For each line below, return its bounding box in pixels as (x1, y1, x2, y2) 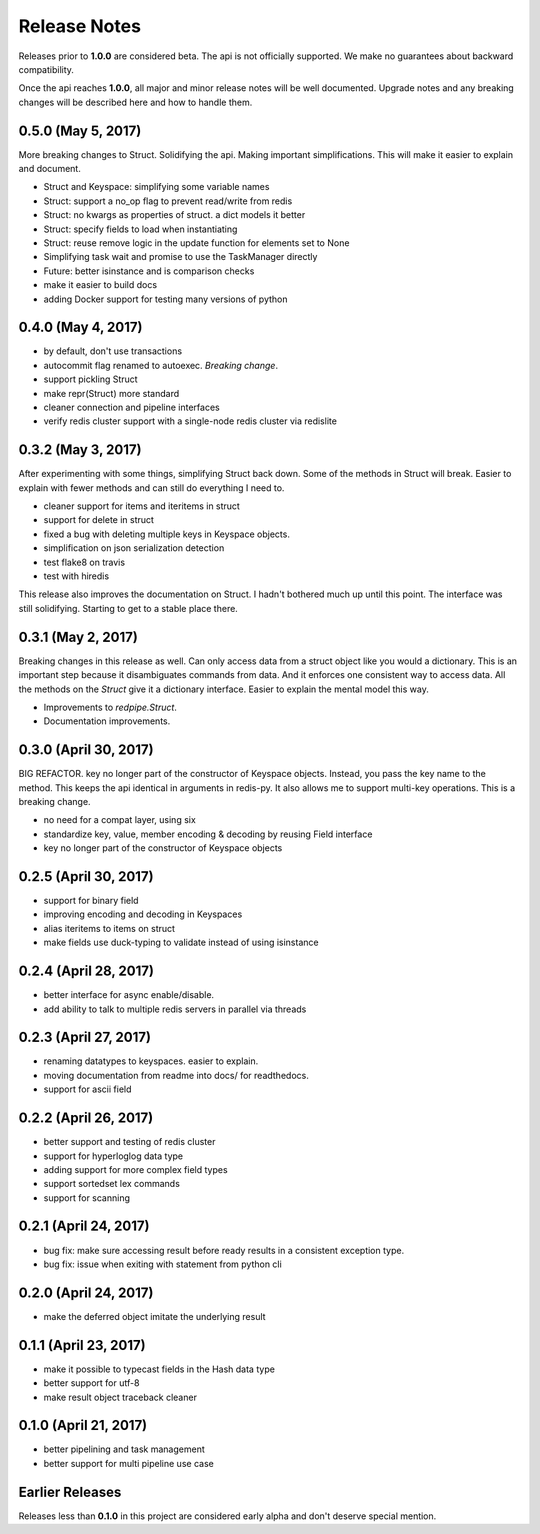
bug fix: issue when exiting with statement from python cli (43, 1258, 282, 1270)
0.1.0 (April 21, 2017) (18, 1417, 148, 1434)
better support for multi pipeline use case (43, 1457, 214, 1469)
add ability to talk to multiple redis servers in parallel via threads (43, 1003, 307, 1015)
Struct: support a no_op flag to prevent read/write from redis (43, 195, 293, 207)
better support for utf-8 (43, 1377, 140, 1389)
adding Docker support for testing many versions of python (43, 293, 288, 305)
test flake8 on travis (43, 556, 125, 568)
